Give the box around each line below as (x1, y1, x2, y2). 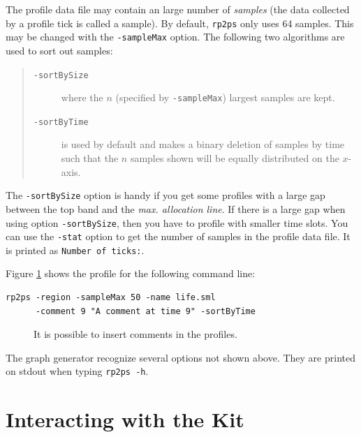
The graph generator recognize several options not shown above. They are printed (6, 350, 355, 364)
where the (61, 90, 103, 105)
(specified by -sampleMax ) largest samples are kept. (115, 90, 335, 105)
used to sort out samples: (6, 43, 113, 57)
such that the (61, 151, 119, 165)
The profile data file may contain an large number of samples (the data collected (6, 2, 350, 16)
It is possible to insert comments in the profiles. (34, 327, 237, 341)
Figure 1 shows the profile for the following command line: (6, 266, 256, 281)
